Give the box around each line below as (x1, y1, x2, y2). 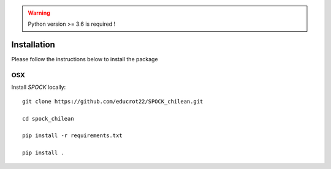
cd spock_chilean (22, 115, 74, 122)
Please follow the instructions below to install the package (11, 56, 159, 63)
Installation (11, 40, 55, 50)
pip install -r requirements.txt (22, 132, 123, 139)
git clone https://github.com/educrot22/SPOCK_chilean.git (22, 98, 204, 105)
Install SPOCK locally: (11, 83, 66, 91)
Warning (28, 9, 50, 17)
